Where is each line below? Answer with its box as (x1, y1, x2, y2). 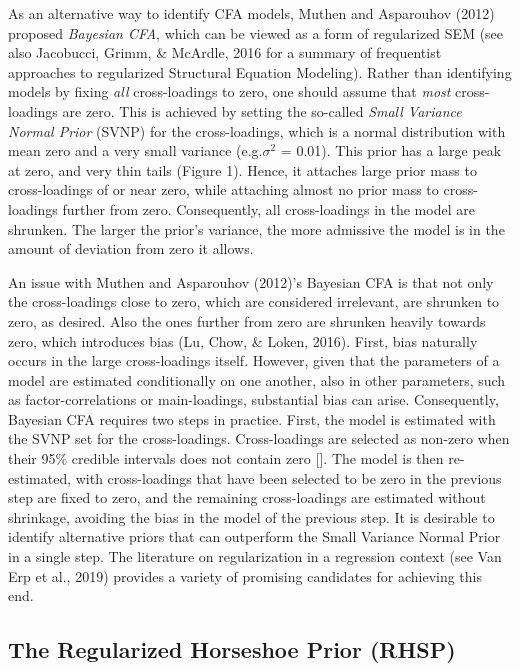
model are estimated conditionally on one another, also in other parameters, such (8, 369, 506, 390)
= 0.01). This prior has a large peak (280, 140, 502, 161)
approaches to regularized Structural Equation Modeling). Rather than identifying (8, 61, 512, 82)
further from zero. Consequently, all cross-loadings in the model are (62, 198, 475, 219)
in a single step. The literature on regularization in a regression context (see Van (8, 546, 502, 567)
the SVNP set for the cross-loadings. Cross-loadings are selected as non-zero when (8, 428, 510, 449)
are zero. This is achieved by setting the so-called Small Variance (62, 100, 462, 121)
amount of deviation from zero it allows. (8, 238, 254, 259)
